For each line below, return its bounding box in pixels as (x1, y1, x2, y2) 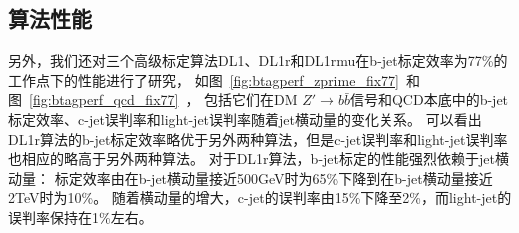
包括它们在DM (204, 89, 298, 110)
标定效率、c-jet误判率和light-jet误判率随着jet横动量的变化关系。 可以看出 (8, 108, 482, 129)
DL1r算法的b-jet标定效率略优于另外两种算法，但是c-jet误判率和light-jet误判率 (8, 128, 508, 149)
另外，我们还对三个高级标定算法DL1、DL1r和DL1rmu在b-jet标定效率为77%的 (8, 50, 508, 71)
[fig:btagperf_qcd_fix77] (29, 89, 179, 110)
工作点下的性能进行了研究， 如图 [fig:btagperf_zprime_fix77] (8, 69, 399, 90)
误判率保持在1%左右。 (8, 206, 153, 227)
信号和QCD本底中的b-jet (349, 89, 509, 110)
